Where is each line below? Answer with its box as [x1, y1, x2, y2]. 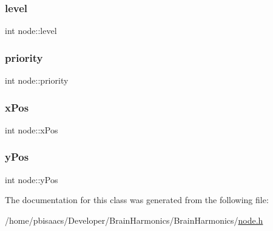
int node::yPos [5, 173, 58, 186]
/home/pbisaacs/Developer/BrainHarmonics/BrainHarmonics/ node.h [5, 213, 263, 226]
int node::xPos [5, 123, 58, 136]
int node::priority [5, 74, 69, 87]
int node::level [5, 24, 57, 37]
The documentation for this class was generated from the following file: [5, 193, 269, 206]
